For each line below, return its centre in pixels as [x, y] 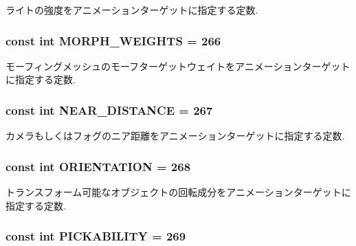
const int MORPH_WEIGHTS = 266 [113, 40]
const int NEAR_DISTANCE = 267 [109, 110]
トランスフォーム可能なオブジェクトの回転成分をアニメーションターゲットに [178, 192]
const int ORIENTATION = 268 [98, 166]
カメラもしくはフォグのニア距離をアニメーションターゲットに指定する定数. [175, 136]
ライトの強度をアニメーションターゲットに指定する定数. [132, 10]
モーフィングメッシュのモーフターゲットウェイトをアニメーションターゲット [178, 66]
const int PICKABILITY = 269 [96, 236]
